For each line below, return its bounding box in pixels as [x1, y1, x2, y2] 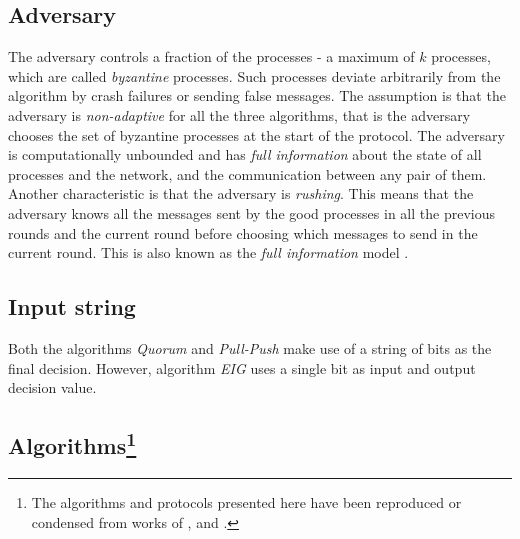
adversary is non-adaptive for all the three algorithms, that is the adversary [8, 104, 471, 125]
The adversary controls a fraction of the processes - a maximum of [8, 46, 415, 67]
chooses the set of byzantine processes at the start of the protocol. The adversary [8, 124, 505, 145]
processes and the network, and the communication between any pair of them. [8, 163, 487, 184]
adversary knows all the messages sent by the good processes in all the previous [8, 202, 495, 223]
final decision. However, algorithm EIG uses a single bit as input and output [8, 357, 476, 378]
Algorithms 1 [8, 426, 137, 461]
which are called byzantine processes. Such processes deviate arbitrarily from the [8, 65, 501, 86]
